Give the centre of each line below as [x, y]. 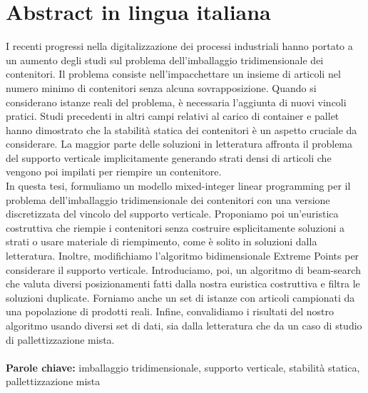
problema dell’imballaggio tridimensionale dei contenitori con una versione [168, 199]
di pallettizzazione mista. [60, 339]
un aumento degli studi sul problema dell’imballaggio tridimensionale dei [165, 60]
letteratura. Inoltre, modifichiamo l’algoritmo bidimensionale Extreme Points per [183, 256]
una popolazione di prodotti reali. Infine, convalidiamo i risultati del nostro [170, 311]
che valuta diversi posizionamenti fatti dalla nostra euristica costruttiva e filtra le [183, 284]
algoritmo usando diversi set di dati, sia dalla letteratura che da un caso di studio [184, 325]
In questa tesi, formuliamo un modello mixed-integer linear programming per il [178, 186]
